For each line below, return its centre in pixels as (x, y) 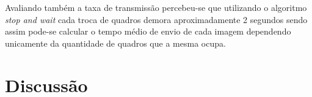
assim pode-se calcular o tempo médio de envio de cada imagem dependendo (148, 31)
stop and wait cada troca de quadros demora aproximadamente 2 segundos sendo (156, 19)
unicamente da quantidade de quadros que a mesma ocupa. (115, 43)
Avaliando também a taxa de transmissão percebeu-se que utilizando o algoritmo (156, 7)
